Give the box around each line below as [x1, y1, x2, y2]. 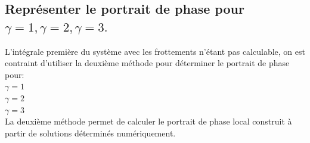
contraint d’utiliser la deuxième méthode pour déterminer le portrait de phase [5, 57, 290, 69]
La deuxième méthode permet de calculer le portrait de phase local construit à [5, 115, 292, 128]
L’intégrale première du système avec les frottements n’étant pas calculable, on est [5, 45, 305, 57]
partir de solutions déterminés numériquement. [5, 126, 176, 139]
